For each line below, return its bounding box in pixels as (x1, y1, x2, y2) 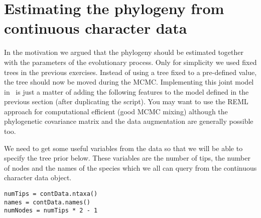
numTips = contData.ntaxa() (4, 190, 98, 198)
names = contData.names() (4, 198, 90, 206)
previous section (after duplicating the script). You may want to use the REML (4, 96, 248, 107)
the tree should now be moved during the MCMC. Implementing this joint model (4, 77, 254, 87)
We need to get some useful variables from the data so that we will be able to (4, 142, 243, 153)
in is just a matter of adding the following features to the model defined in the (4, 86, 249, 97)
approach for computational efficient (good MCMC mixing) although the (4, 106, 228, 116)
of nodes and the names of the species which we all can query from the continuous (4, 162, 257, 173)
